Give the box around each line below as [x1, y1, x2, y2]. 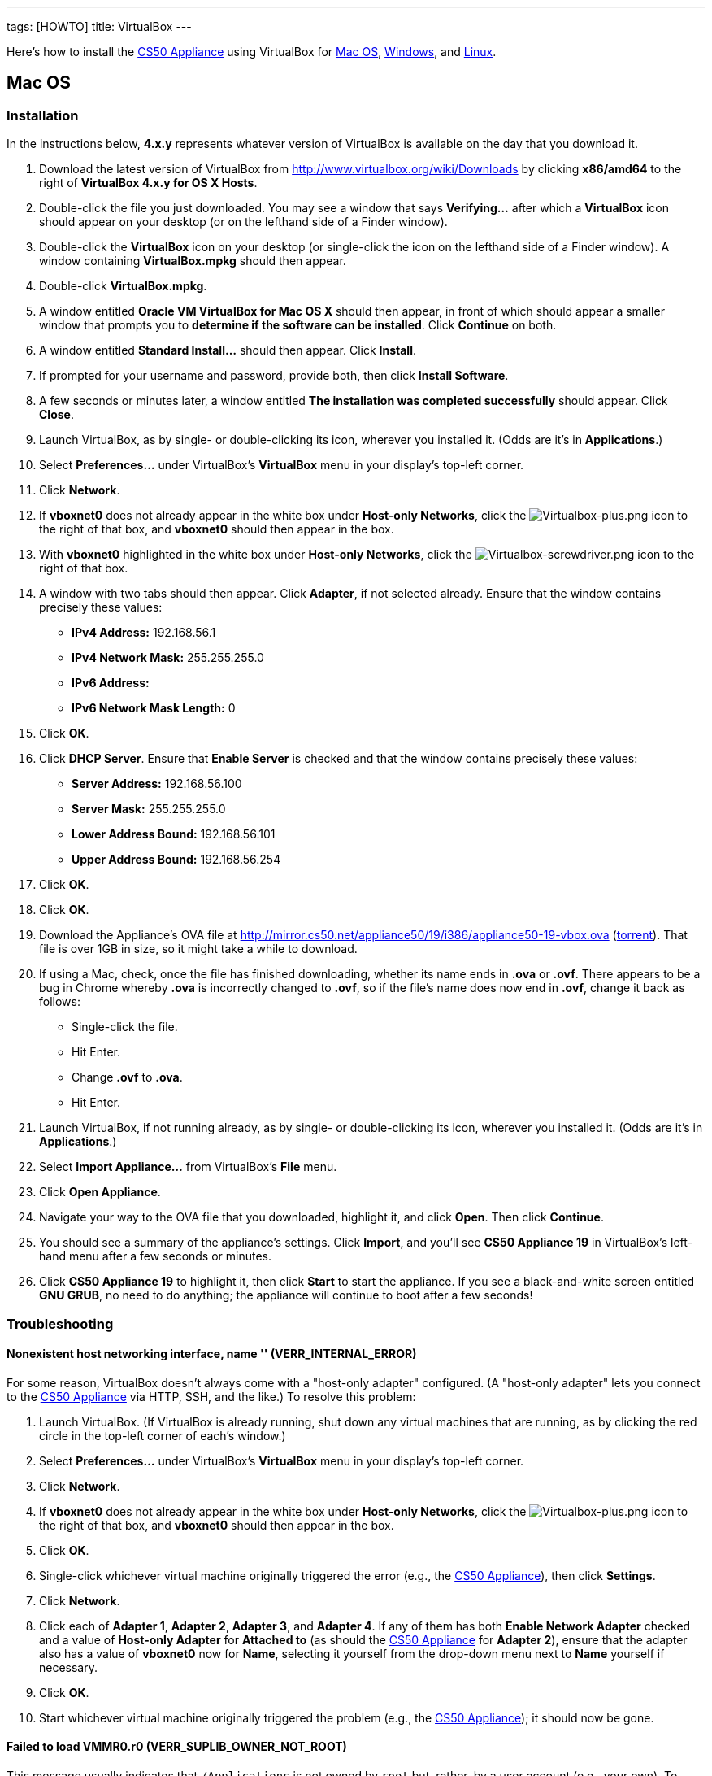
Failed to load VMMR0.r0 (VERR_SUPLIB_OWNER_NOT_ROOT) [7, 1739, 347, 1754]
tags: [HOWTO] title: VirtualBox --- [7, 20, 192, 33]
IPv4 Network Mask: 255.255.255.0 [72, 651, 264, 665]
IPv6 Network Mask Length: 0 [72, 701, 236, 716]
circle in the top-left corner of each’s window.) [39, 1428, 286, 1443]
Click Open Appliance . [39, 1185, 161, 1199]
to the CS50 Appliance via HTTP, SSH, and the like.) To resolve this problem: [7, 1389, 416, 1404]
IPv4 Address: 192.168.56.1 [72, 625, 216, 640]
